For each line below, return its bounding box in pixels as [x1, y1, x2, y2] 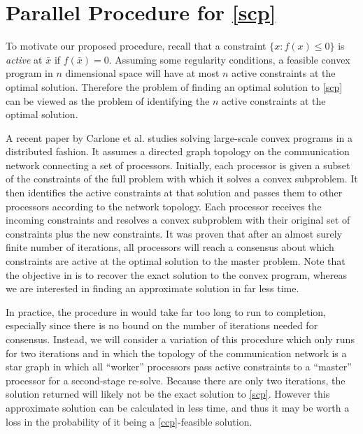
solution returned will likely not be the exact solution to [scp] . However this [6, 386, 330, 401]
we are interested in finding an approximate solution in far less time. [6, 281, 299, 296]
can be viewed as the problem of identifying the [6, 93, 210, 108]
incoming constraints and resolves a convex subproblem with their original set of [6, 212, 350, 227]
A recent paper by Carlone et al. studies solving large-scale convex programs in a [6, 130, 353, 145]
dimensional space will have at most [65, 66, 220, 80]
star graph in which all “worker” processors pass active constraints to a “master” [6, 359, 352, 374]
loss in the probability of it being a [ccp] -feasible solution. [6, 414, 252, 428]
